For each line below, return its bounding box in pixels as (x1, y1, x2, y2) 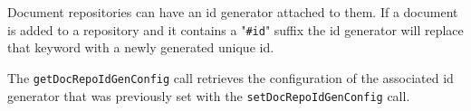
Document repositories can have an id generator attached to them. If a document (7, 3, 458, 21)
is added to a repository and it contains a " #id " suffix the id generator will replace (7, 20, 464, 39)
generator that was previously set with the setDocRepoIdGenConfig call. (7, 86, 410, 105)
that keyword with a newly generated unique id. (7, 38, 274, 57)
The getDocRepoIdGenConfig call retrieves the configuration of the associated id (7, 68, 454, 87)
